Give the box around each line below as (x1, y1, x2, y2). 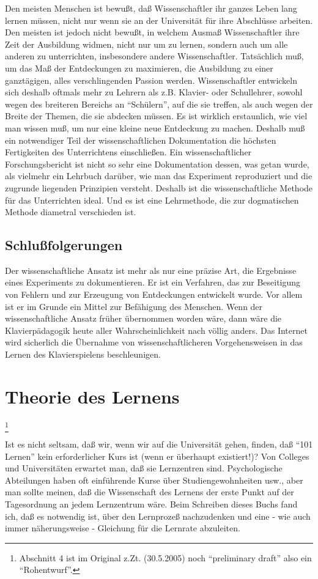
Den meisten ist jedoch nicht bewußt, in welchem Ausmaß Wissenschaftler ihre (5, 26, 300, 39)
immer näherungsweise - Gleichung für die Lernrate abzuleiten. (5, 522, 240, 534)
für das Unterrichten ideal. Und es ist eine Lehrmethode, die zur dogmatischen (5, 193, 299, 206)
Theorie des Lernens (5, 383, 180, 408)
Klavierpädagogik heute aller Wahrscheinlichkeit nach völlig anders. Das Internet (5, 323, 308, 336)
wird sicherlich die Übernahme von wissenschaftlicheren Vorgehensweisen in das (5, 336, 303, 349)
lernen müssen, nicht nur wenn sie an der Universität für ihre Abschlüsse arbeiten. (5, 13, 313, 26)
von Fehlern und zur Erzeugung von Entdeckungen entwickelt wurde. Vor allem (5, 288, 303, 301)
